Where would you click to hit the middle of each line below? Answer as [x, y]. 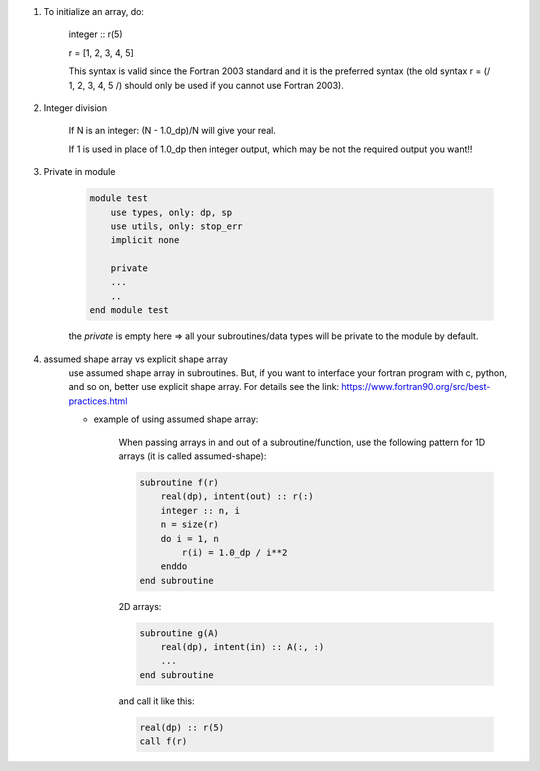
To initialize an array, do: [94, 11]
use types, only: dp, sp [171, 212]
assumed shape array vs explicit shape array [136, 359]
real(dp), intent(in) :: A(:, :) [242, 647]
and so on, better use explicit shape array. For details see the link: [204, 387]
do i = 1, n [190, 538]
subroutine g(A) [179, 633]
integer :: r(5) [96, 34]
